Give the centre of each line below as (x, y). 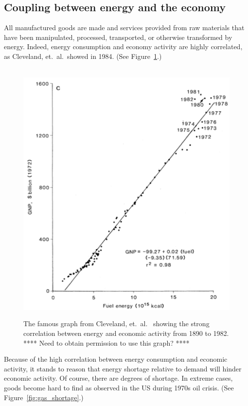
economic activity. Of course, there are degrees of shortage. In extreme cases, (118, 378)
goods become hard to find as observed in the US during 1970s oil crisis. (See (119, 387)
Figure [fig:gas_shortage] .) (44, 397)
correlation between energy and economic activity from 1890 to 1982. (126, 333)
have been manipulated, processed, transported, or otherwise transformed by (118, 37)
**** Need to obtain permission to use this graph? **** (106, 342)
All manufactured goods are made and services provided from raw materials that (124, 28)
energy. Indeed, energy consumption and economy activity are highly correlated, (123, 46)
